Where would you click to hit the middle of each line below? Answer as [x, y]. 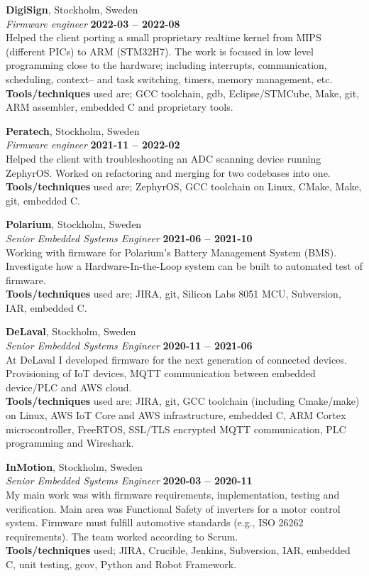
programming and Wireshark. [70, 443]
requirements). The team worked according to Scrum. [122, 536]
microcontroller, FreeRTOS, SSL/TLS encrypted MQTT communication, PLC [176, 429]
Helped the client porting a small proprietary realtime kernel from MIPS [164, 37]
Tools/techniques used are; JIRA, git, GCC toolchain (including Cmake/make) [183, 401]
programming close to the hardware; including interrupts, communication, [166, 65]
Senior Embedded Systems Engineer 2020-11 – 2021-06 [129, 346]
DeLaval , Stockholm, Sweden [71, 331]
